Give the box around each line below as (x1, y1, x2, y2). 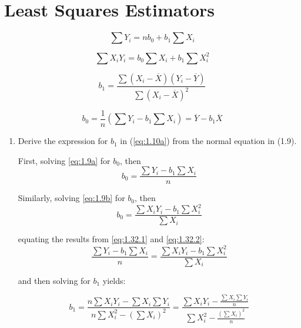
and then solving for (18, 274, 91, 286)
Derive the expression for (18, 135, 108, 147)
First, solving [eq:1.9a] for (18, 154, 111, 166)
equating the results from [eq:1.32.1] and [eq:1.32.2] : (18, 233, 205, 245)
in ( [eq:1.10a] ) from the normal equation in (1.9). (120, 135, 297, 147)
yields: (102, 274, 126, 286)
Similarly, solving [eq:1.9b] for (18, 192, 125, 204)
